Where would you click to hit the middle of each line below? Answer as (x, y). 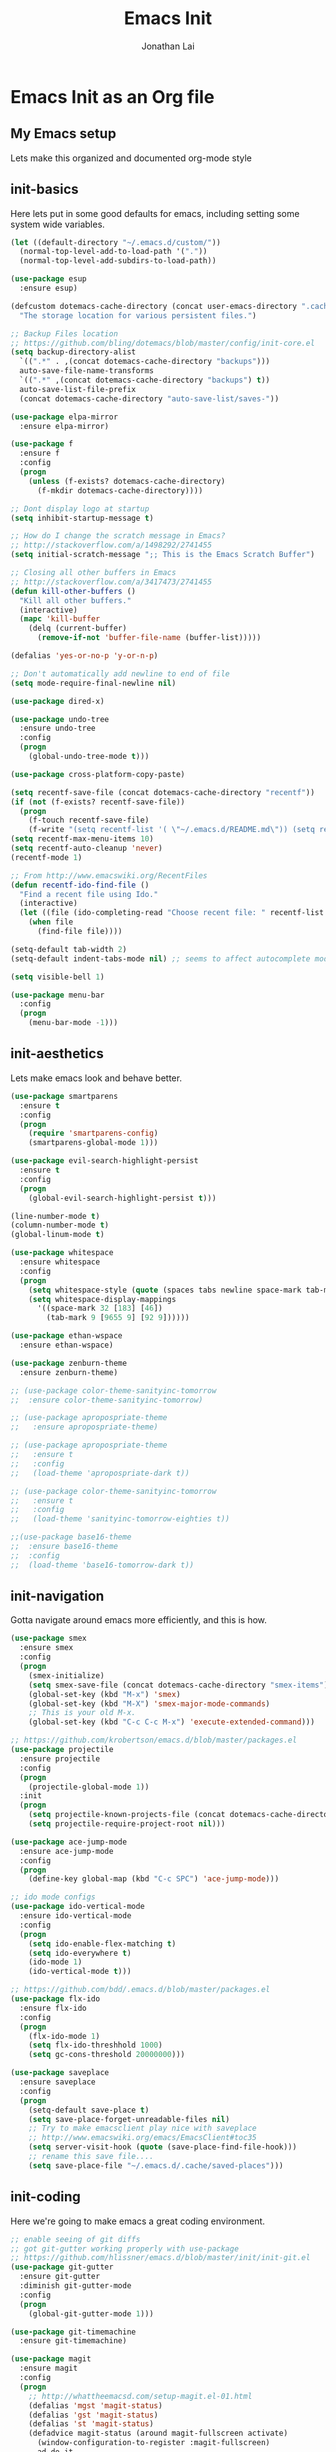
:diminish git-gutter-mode (75, 2286)
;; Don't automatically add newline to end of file (120, 673)
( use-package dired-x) (57, 701)
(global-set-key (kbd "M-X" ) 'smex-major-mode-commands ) (149, 1703)
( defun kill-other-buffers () (73, 591)
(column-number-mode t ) (60, 1225)
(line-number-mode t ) (55, 1216)
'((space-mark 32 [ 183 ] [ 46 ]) (99, 1308)
